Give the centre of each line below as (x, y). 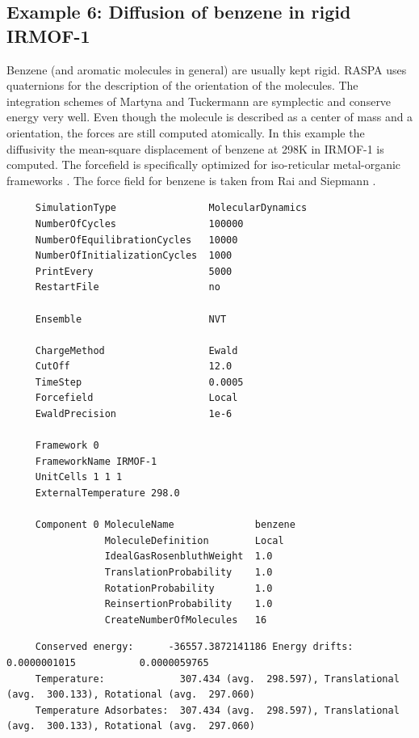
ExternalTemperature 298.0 (107, 493)
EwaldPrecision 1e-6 (134, 414)
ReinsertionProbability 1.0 (189, 604)
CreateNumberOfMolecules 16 (186, 620)
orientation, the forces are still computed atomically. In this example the (186, 132)
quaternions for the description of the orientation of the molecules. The (182, 85)
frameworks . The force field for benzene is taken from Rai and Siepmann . (191, 180)
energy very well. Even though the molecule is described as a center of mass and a (210, 117)
